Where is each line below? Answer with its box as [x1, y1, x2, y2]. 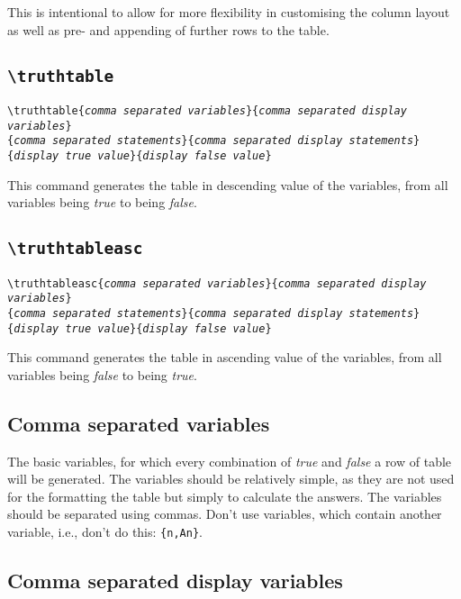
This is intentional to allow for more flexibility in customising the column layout [7, 3, 450, 21]
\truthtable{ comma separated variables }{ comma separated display [7, 104, 407, 117]
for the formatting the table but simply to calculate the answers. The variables [7, 486, 442, 505]
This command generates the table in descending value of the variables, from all [7, 175, 448, 194]
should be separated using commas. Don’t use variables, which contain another [7, 504, 442, 523]
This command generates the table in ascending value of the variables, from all [7, 348, 442, 367]
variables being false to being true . [7, 365, 197, 384]
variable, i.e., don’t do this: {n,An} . [7, 522, 203, 540]
